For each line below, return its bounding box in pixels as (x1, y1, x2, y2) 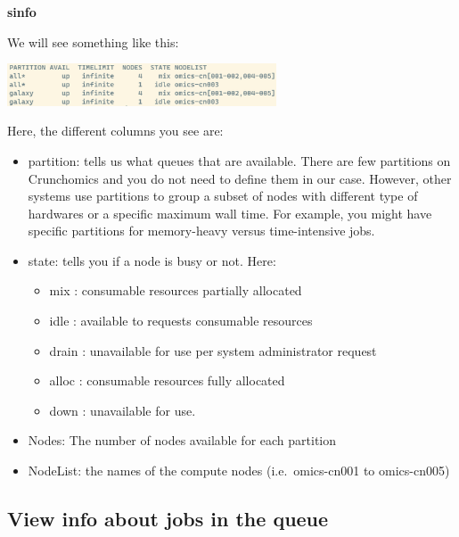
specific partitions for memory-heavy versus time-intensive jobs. (28, 221, 375, 240)
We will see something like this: (7, 32, 179, 51)
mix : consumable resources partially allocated (49, 281, 302, 300)
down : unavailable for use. (49, 401, 196, 419)
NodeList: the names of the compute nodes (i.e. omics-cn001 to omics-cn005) (28, 461, 450, 480)
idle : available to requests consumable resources (49, 311, 313, 330)
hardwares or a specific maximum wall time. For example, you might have (28, 203, 432, 222)
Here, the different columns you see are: (7, 121, 224, 140)
